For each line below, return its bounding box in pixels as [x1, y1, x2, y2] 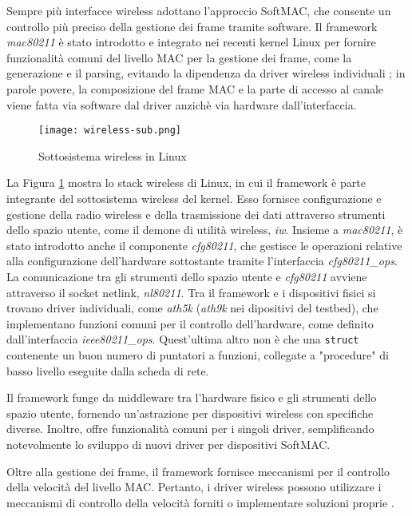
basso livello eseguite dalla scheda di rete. [6, 362, 209, 379]
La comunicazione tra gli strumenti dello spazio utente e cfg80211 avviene [6, 268, 367, 284]
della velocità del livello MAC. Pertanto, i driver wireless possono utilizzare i [6, 478, 382, 495]
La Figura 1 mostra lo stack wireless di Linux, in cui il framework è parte [6, 174, 366, 191]
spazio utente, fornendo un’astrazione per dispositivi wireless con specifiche [6, 404, 374, 421]
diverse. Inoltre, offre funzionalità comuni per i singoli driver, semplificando [6, 420, 374, 437]
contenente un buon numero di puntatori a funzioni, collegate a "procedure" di [6, 347, 389, 363]
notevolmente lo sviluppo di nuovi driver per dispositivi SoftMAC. [6, 435, 331, 452]
